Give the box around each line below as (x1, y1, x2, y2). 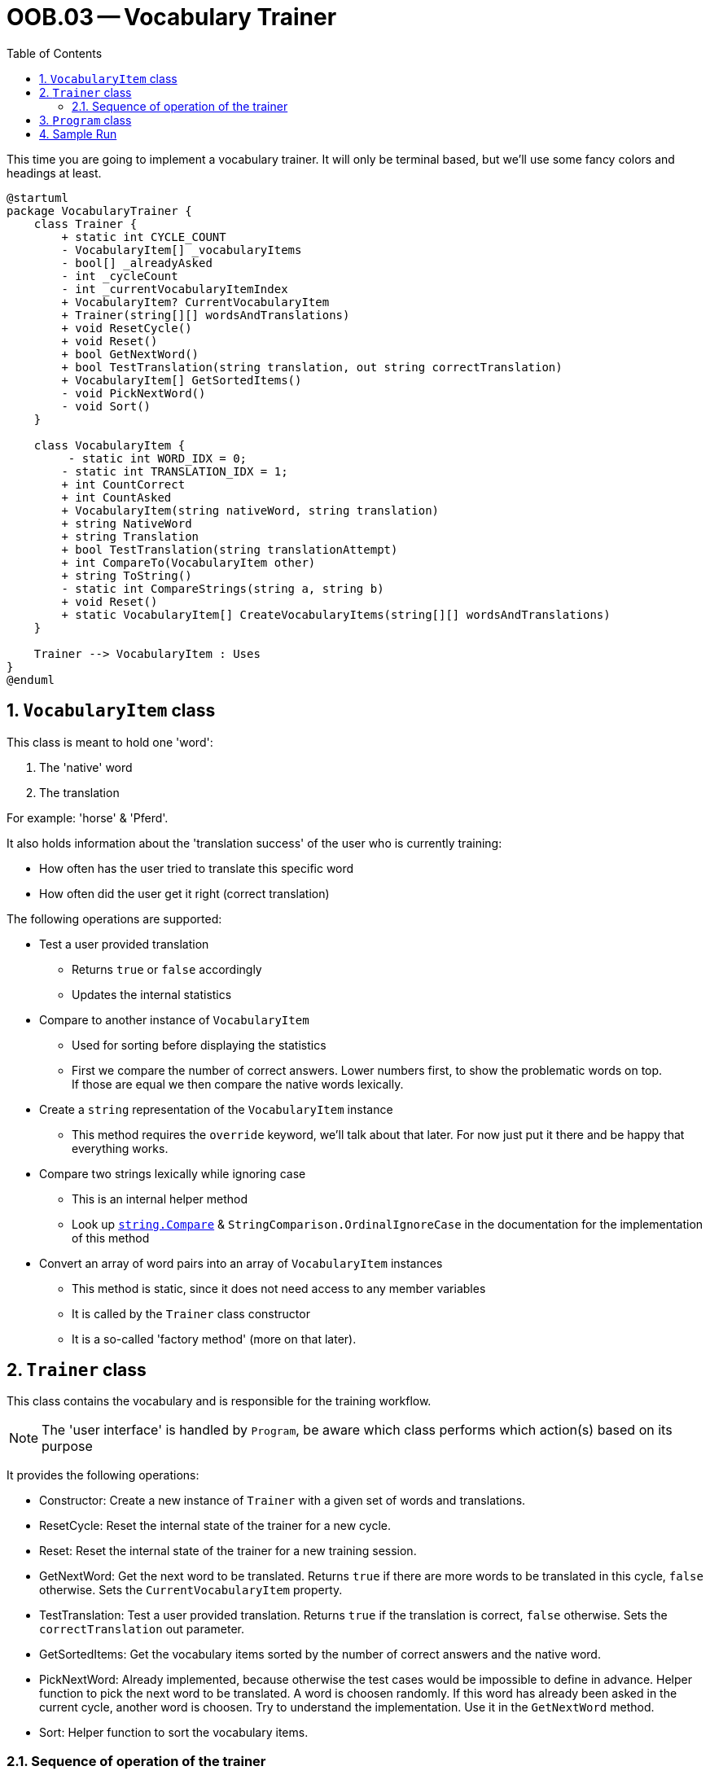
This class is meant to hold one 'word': (7, 734, 213, 749)
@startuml (7, 191, 68, 204)
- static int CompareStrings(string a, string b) (61, 581, 384, 595)
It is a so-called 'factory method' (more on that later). (72, 1331, 357, 1346)
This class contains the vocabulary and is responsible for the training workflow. (7, 1394, 432, 1409)
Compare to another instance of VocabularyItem (39, 1012, 309, 1027)
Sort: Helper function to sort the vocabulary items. (39, 1725, 309, 1740)
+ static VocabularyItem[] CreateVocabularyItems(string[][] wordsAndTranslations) (61, 607, 611, 621)
